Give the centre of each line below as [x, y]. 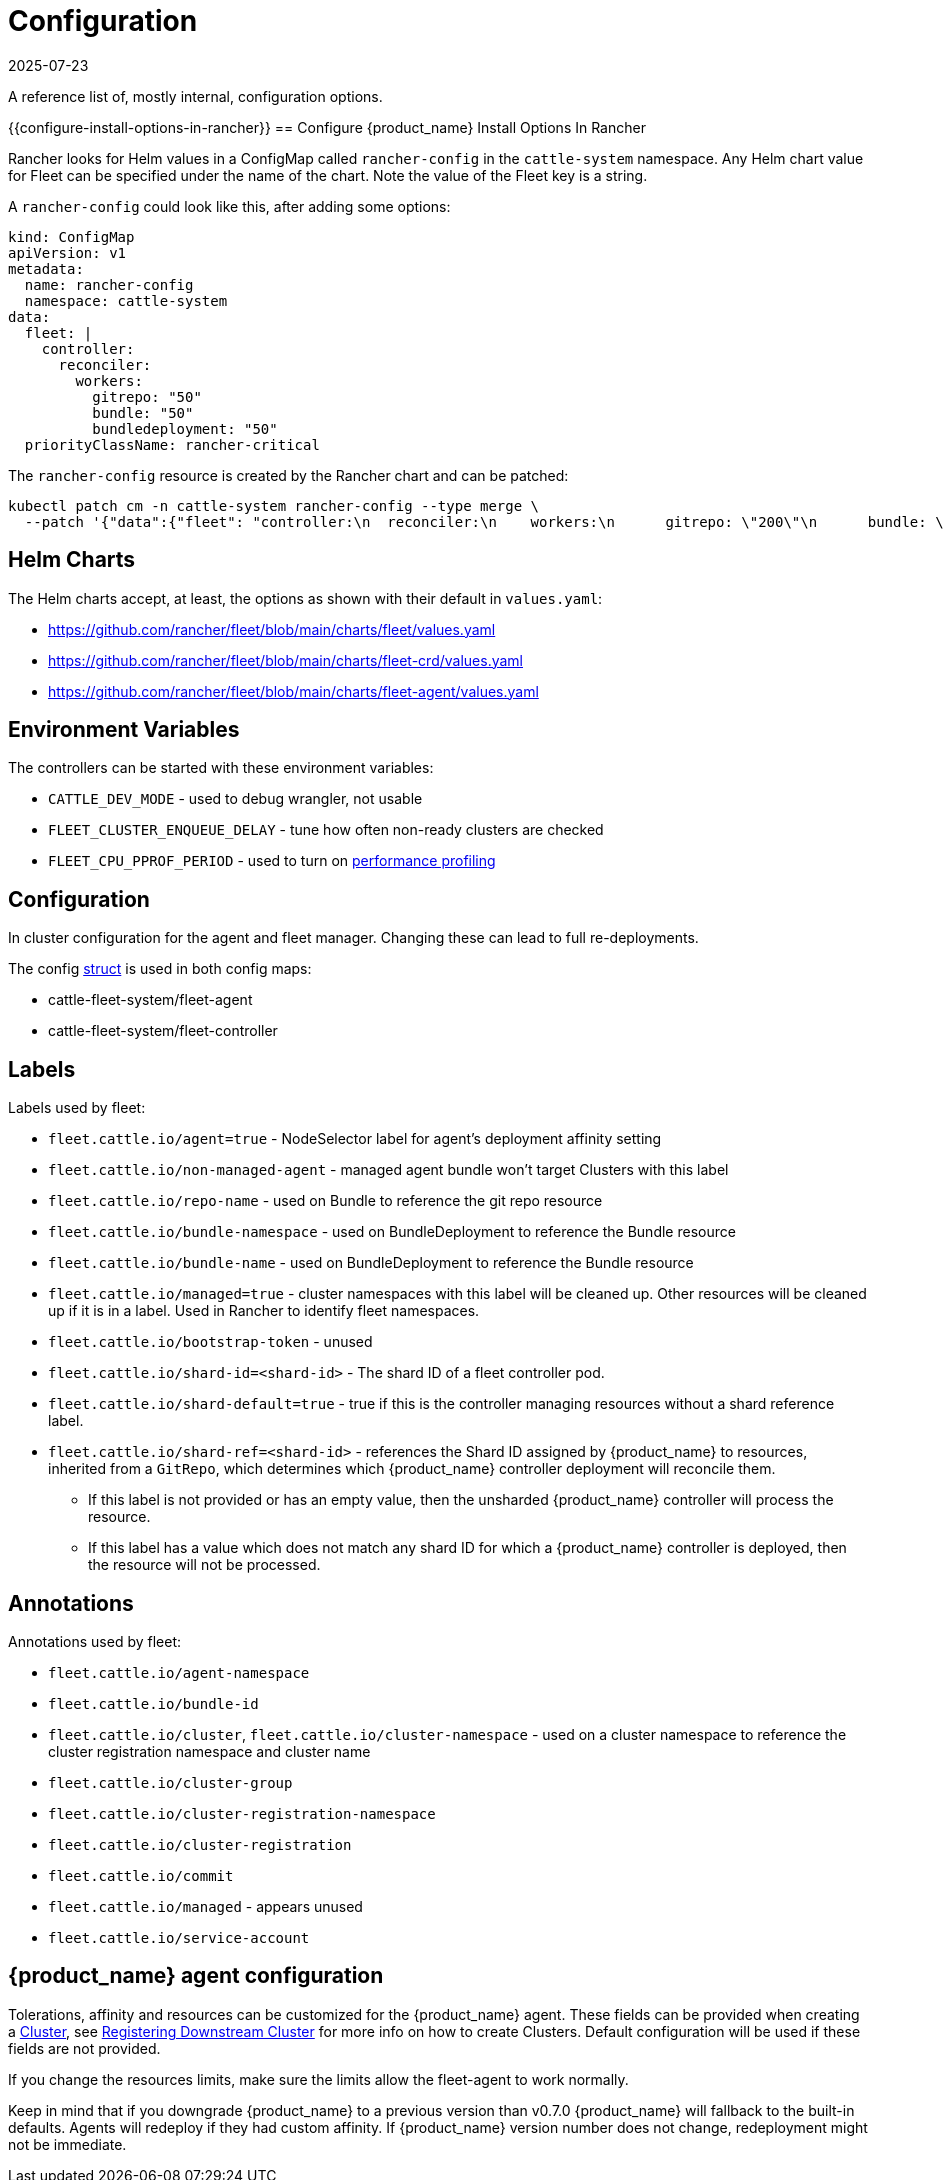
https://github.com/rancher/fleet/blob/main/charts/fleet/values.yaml [272, 629]
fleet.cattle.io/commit [141, 1875]
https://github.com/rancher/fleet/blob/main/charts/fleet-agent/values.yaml [293, 691]
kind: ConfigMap [71, 236]
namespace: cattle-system [126, 300]
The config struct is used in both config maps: [160, 969]
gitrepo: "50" [147, 396]
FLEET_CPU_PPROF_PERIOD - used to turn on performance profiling [272, 861]
